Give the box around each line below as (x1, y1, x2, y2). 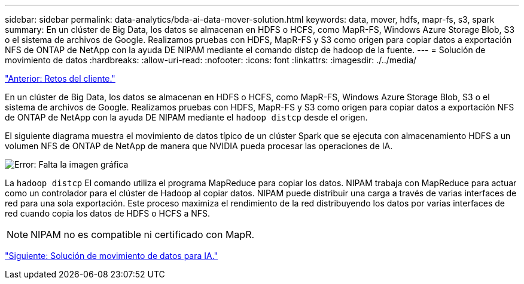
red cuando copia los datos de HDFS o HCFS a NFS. (5, 208, 211, 218)
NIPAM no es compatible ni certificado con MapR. (31, 229, 255, 240)
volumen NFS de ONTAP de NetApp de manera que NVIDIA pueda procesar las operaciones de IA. (5, 141, 393, 151)
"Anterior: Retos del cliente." (5, 73, 115, 84)
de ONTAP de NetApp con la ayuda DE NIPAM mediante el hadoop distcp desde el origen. (5, 112, 368, 122)
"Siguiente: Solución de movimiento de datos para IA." (5, 251, 218, 261)
